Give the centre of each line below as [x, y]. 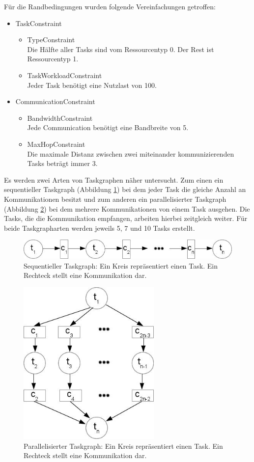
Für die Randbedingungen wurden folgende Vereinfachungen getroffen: [110, 6]
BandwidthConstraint [60, 118]
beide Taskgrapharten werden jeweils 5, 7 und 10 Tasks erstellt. [99, 228]
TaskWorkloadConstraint [65, 75]
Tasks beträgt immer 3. [62, 163]
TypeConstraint [51, 40]
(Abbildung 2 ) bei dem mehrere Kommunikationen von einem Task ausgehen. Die [127, 208]
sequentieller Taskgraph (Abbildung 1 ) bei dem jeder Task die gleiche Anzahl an [125, 189]
